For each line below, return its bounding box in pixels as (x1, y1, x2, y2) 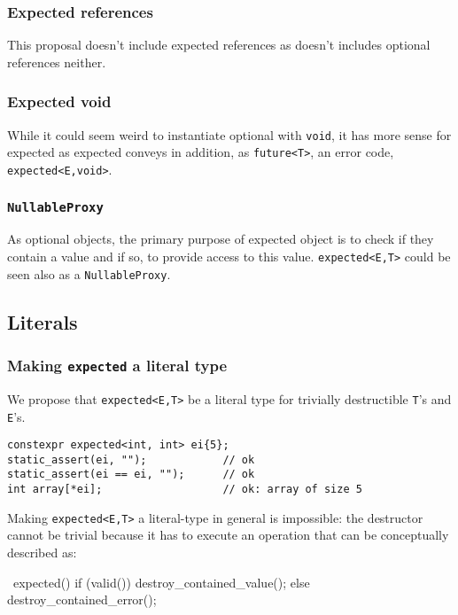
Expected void (7, 90, 112, 113)
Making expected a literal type (7, 354, 228, 376)
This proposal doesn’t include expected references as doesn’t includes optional (7, 35, 431, 54)
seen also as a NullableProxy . (7, 264, 171, 283)
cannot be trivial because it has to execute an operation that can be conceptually (7, 525, 449, 544)
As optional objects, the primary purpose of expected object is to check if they (7, 230, 434, 248)
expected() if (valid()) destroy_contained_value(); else (12, 572, 310, 591)
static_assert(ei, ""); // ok (7, 453, 255, 466)
